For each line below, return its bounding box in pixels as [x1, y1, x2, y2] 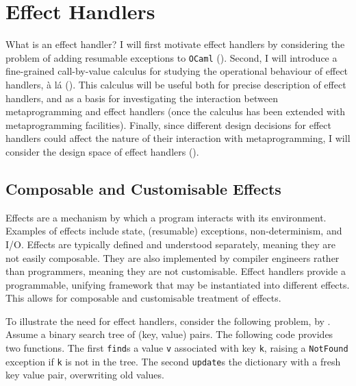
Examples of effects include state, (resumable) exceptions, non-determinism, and [5, 224, 342, 238]
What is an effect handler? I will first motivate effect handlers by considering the [5, 37, 345, 51]
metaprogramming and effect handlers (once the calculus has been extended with [5, 104, 346, 119]
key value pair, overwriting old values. [5, 367, 164, 382]
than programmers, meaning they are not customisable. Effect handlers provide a [5, 264, 346, 278]
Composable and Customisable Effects [5, 178, 281, 199]
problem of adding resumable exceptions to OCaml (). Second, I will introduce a [5, 50, 338, 64]
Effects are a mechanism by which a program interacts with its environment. [5, 210, 327, 224]
